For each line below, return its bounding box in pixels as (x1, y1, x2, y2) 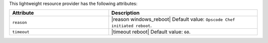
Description (111, 10, 140, 17)
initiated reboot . (111, 22, 152, 29)
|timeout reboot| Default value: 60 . (111, 28, 191, 35)
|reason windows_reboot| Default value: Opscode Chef (111, 16, 235, 23)
